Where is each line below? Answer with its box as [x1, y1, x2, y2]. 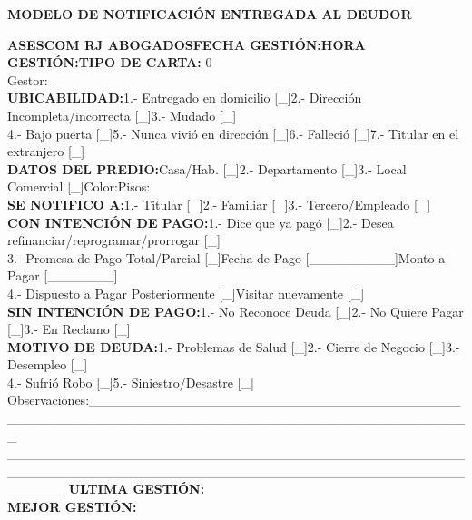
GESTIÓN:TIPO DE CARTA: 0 [7, 53, 212, 72]
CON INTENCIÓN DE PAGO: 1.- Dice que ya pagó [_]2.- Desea [7, 212, 394, 231]
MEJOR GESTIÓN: [7, 497, 137, 516]
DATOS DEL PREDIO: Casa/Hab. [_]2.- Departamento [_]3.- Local [7, 159, 407, 178]
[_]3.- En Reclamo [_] [7, 319, 131, 338]
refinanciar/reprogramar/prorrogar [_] [7, 231, 221, 250]
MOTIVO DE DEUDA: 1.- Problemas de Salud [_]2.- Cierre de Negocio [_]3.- [7, 337, 460, 356]
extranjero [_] [7, 142, 85, 161]
